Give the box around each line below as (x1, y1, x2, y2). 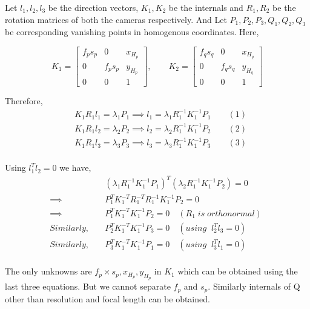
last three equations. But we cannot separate (5, 280, 171, 293)
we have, (59, 161, 91, 174)
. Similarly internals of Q (208, 280, 300, 293)
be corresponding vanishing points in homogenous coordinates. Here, (5, 25, 259, 38)
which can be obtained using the (177, 265, 298, 277)
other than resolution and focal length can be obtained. (5, 292, 210, 305)
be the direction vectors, (48, 1, 139, 13)
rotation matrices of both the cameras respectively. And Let (5, 13, 227, 25)
